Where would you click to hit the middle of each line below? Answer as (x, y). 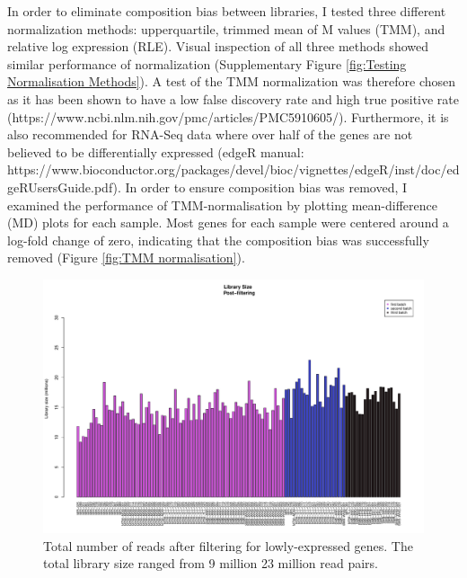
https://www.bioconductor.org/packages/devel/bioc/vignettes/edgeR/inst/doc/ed (233, 169)
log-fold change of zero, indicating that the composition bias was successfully (218, 240)
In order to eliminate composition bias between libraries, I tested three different (227, 11)
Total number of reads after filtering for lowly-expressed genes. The (228, 545)
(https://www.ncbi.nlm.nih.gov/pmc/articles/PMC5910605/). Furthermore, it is (228, 116)
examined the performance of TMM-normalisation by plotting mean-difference (222, 205)
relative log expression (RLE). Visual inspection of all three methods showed (218, 46)
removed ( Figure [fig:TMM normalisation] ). (126, 258)
